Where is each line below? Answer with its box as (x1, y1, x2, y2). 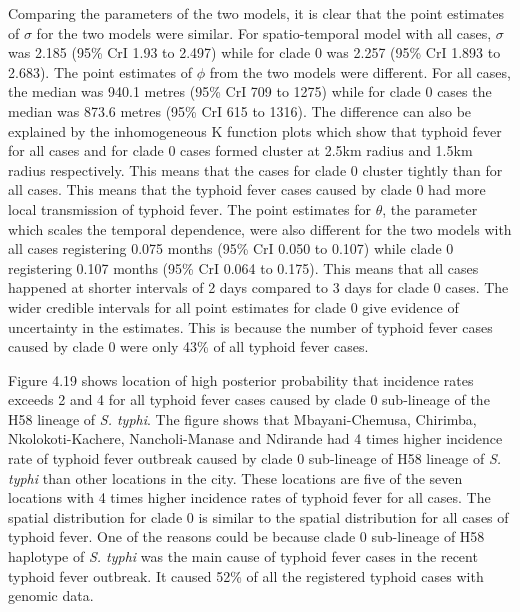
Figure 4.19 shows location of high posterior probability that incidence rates (8, 369, 474, 390)
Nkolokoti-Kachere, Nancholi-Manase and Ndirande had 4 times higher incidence (8, 428, 503, 449)
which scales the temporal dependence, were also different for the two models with (8, 218, 512, 239)
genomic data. (8, 585, 94, 606)
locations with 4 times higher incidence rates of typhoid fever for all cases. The (8, 487, 491, 508)
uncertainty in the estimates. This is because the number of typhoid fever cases (8, 316, 493, 337)
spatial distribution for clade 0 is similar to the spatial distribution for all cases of (8, 506, 509, 527)
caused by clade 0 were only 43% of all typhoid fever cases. (8, 336, 369, 357)
